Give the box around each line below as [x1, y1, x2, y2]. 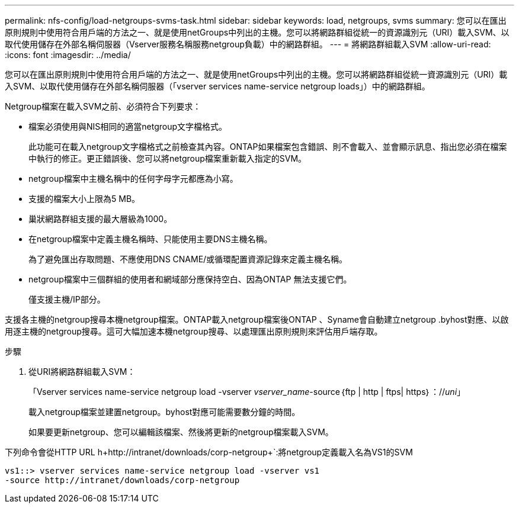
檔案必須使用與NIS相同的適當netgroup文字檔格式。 [28, 121, 228, 131]
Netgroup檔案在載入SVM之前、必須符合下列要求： [5, 101, 201, 111]
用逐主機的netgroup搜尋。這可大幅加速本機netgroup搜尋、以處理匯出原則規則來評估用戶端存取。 [5, 326, 383, 336]
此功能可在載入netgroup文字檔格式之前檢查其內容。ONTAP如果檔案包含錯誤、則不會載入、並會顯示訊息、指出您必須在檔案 [28, 142, 507, 152]
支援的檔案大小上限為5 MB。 [28, 194, 140, 204]
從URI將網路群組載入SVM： [28, 366, 136, 377]
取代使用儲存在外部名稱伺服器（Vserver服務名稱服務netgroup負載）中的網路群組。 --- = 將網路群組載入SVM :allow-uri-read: [5, 39, 491, 49]
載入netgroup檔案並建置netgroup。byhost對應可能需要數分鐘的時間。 [28, 407, 300, 417]
